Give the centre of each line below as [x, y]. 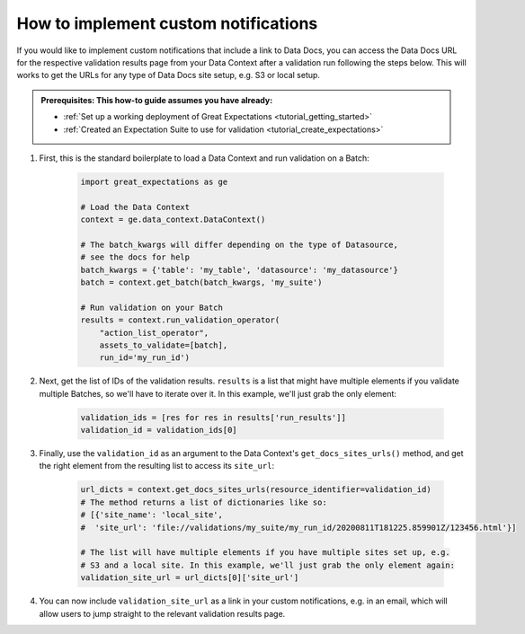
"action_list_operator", [154, 333]
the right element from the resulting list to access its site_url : [156, 466]
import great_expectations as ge [154, 181]
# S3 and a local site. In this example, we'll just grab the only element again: [268, 565]
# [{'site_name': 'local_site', [152, 515]
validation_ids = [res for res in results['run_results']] [213, 417]
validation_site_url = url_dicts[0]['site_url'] [190, 578]
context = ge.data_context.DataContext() [173, 220]
